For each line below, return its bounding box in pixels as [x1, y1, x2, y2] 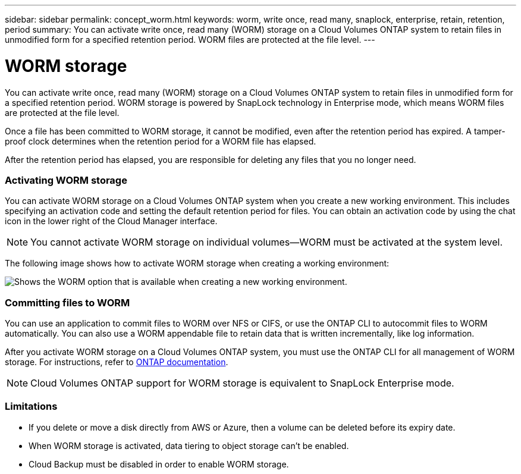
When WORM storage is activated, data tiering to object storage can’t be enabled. [29, 440, 349, 451]
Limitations [5, 400, 58, 413]
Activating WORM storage [5, 174, 127, 186]
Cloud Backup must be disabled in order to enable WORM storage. [29, 459, 289, 469]
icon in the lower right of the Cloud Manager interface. [5, 216, 218, 227]
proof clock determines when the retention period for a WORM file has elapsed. [5, 136, 316, 146]
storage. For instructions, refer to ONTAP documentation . [5, 357, 228, 367]
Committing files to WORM [5, 296, 130, 309]
